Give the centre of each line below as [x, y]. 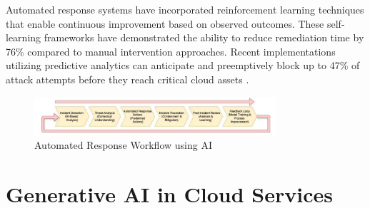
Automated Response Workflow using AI [123, 145]
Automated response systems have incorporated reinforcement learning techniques [185, 9]
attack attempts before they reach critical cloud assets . [127, 79]
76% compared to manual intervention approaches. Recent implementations [171, 51]
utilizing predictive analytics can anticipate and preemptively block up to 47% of [183, 65]
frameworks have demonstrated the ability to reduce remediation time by [204, 37]
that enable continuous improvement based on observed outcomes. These [165, 23]
